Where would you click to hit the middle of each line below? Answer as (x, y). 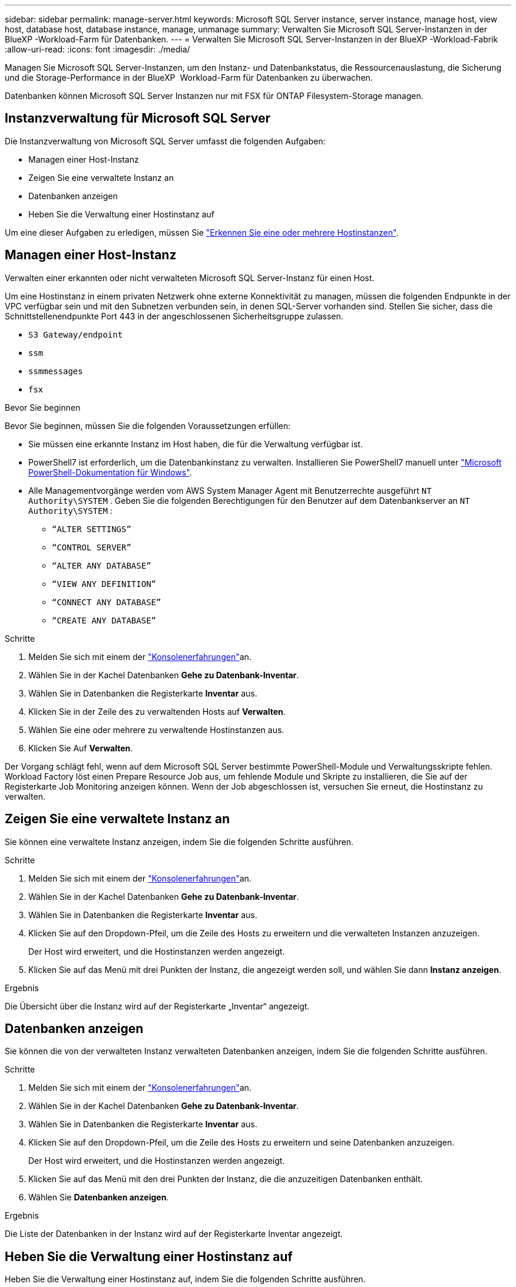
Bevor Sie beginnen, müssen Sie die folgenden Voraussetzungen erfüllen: (148, 425)
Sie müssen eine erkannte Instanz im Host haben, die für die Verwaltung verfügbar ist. (196, 444)
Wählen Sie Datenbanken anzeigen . (99, 1197)
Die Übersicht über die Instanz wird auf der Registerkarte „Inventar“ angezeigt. (157, 1006)
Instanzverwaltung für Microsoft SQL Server (138, 118)
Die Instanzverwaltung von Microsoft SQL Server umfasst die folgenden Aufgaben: (165, 141)
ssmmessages (56, 371)
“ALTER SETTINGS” (92, 529)
